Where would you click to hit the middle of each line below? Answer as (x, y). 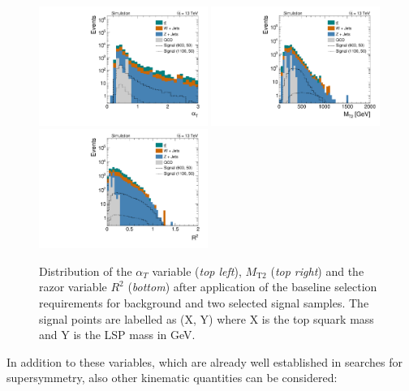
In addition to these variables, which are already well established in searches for (204, 361)
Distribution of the (86, 271)
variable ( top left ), (197, 271)
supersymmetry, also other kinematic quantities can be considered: (172, 378)
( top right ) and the (317, 271)
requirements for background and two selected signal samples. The (204, 303)
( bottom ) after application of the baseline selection (252, 287)
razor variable (73, 287)
